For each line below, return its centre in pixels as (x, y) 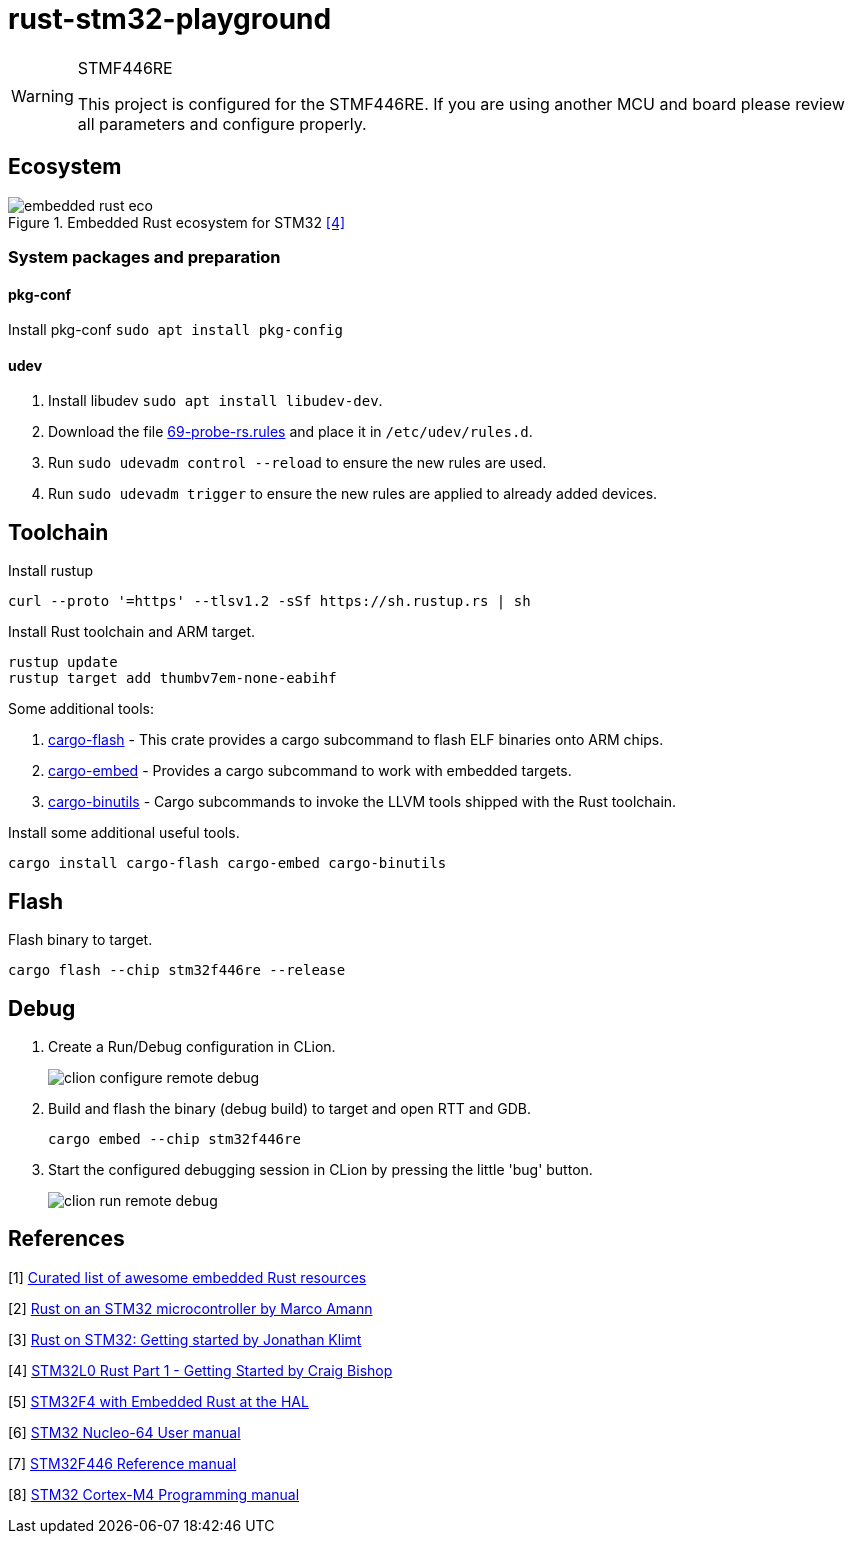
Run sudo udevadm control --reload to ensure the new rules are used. (297, 463)
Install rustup (51, 571)
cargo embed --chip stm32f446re (174, 1138)
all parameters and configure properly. (222, 123)
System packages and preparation (144, 256)
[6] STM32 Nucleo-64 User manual (124, 1432)
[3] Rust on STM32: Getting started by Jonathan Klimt (185, 1339)
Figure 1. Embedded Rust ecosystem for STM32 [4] (177, 222)
